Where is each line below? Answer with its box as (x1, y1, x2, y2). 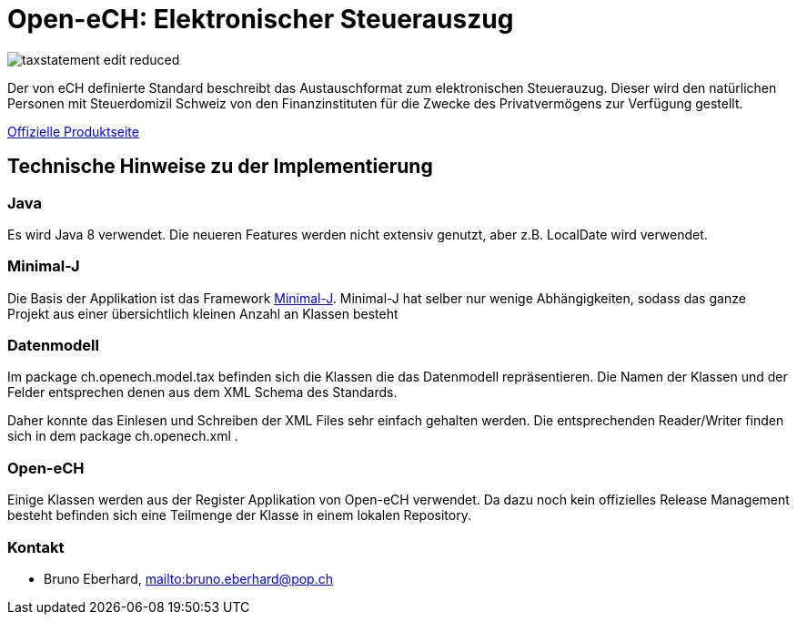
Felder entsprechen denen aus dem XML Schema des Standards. (7, 384, 398, 401)
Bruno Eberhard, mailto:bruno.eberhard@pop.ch (44, 570, 333, 586)
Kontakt (7, 537, 65, 556)
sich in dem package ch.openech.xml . (7, 428, 238, 444)
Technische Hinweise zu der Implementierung (7, 155, 433, 178)
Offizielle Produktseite (7, 123, 139, 139)
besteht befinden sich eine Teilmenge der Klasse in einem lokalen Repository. (7, 507, 471, 524)
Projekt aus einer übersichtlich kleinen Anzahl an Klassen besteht (7, 305, 398, 321)
